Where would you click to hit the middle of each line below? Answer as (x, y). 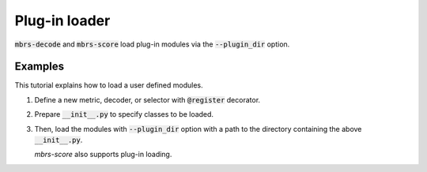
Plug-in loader (62, 21)
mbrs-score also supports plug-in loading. (103, 155)
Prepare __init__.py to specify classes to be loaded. (124, 114)
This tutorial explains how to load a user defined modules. (109, 85)
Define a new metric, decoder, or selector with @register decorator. (147, 99)
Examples (40, 67)
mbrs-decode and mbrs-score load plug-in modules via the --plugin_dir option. (152, 44)
